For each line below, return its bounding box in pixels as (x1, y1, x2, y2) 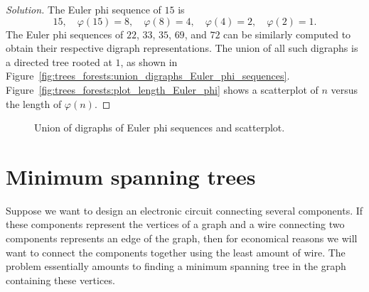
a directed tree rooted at (6, 54, 112, 69)
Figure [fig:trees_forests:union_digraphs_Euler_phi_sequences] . (6, 68, 290, 83)
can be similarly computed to (223, 26, 351, 41)
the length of (6, 96, 62, 111)
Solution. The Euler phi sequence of (6, 2, 161, 16)
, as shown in (120, 54, 178, 69)
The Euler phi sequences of (6, 26, 124, 41)
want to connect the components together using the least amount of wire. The (6, 244, 346, 259)
